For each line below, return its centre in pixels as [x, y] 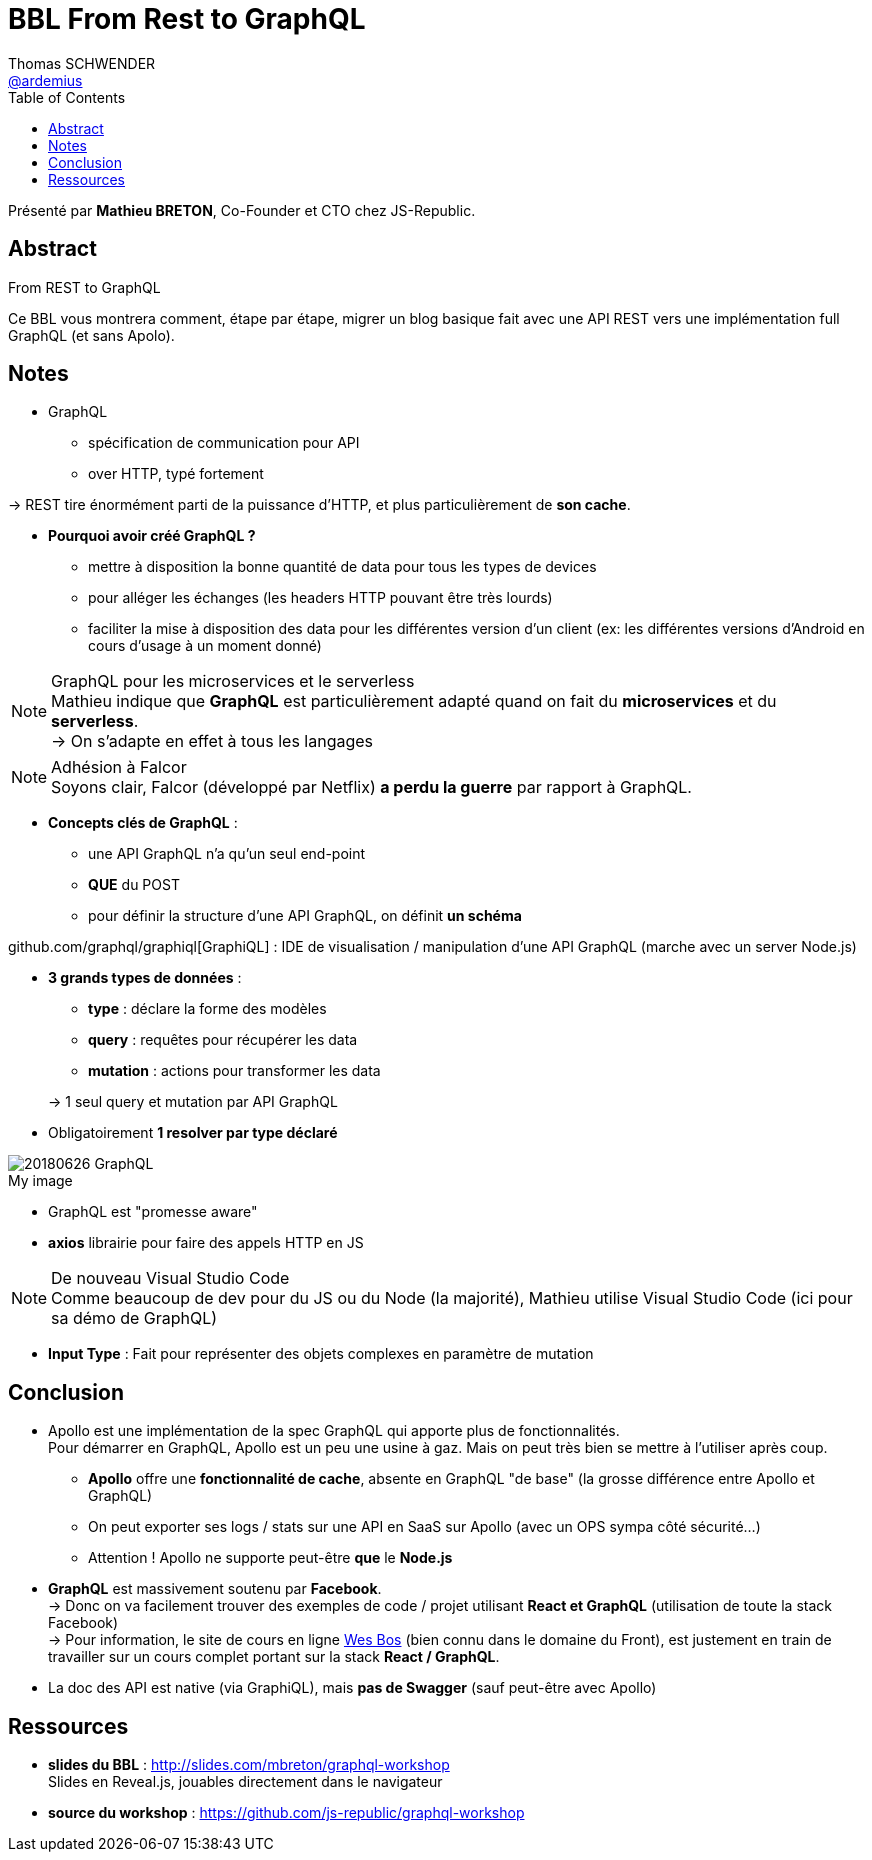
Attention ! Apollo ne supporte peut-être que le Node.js [270, 1558]
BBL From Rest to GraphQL [187, 19]
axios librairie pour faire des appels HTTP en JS [206, 1243]
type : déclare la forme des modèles [207, 1009]
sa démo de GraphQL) [134, 1318]
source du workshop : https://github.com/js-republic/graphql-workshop [286, 1813]
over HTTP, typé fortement [176, 474]
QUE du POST [134, 885]
